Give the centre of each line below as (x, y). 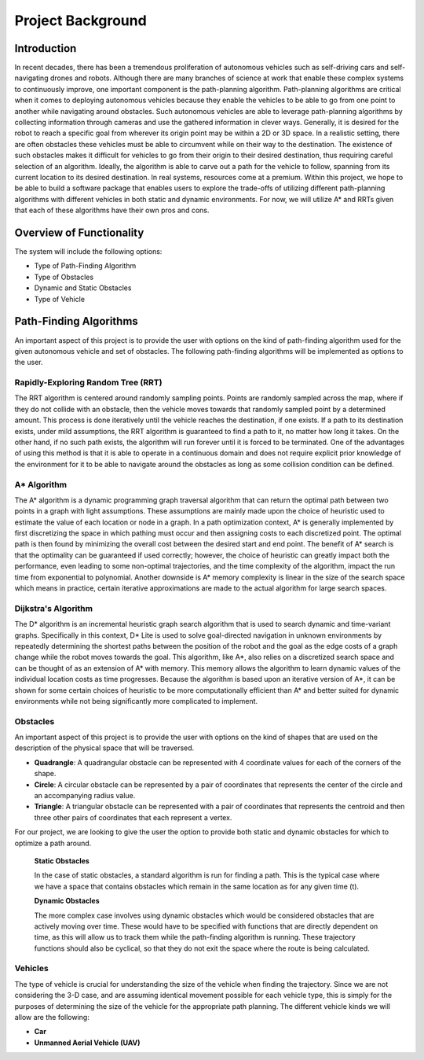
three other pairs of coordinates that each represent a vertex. (133, 817)
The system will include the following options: (88, 252)
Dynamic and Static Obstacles (83, 288)
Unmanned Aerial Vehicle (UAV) (87, 1043)
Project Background (80, 20)
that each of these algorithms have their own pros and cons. (112, 210)
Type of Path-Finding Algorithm (85, 266)
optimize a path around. (53, 843)
